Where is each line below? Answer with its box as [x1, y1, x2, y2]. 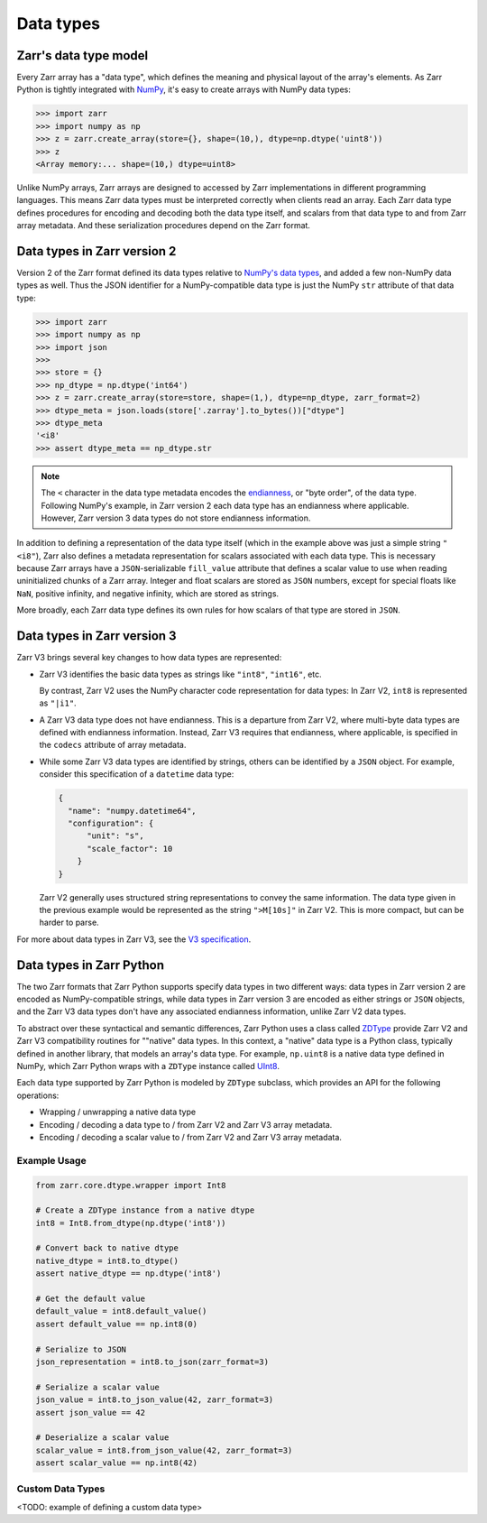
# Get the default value [35, 1294, 146, 1304]
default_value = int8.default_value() [35, 1306, 207, 1316]
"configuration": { [68, 818, 154, 829]
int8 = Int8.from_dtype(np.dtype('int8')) [35, 1218, 226, 1228]
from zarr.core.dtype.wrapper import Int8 [35, 1180, 226, 1190]
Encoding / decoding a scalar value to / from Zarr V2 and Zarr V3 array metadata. [39, 1131, 343, 1142]
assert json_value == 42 [35, 1408, 146, 1417]
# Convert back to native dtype [35, 1243, 179, 1253]
